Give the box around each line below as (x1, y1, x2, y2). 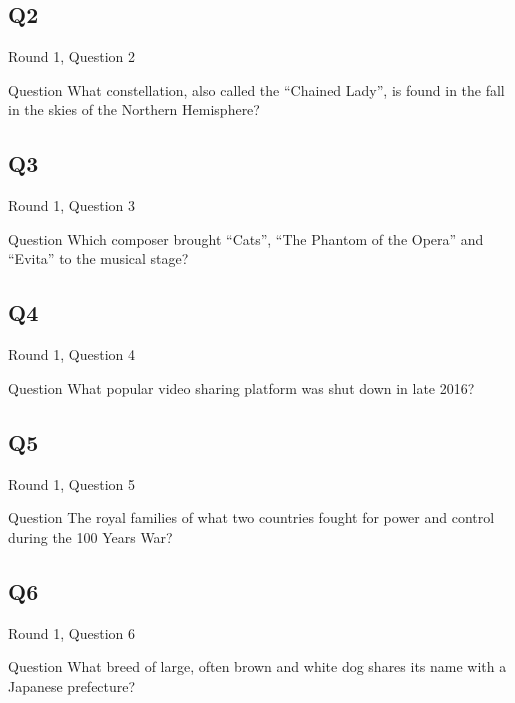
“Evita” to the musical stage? (8, 248, 189, 269)
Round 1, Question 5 (8, 473, 136, 494)
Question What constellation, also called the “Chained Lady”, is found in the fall (8, 79, 505, 100)
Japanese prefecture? (8, 675, 136, 696)
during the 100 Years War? (8, 526, 173, 547)
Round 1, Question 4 (8, 344, 136, 365)
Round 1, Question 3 (8, 195, 136, 216)
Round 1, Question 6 (8, 622, 136, 643)
